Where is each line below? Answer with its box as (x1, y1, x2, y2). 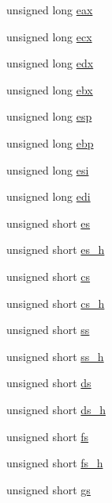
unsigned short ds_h (6, 401, 106, 417)
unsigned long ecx (6, 28, 92, 44)
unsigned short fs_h (6, 455, 103, 471)
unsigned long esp (6, 108, 92, 125)
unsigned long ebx (6, 81, 93, 98)
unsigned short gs (6, 481, 91, 497)
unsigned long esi (6, 161, 89, 178)
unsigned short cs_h (6, 294, 105, 311)
